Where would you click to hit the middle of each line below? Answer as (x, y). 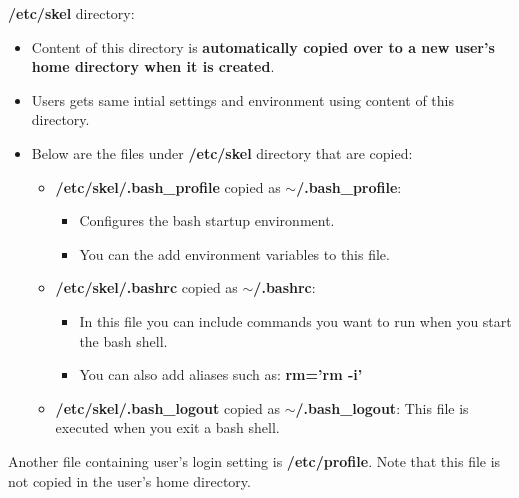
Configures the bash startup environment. (207, 220)
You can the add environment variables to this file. (234, 253)
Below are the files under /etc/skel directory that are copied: (222, 152)
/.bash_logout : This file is (382, 407)
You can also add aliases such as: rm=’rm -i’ (221, 374)
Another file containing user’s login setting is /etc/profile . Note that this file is (254, 460)
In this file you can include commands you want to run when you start (295, 320)
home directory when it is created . (153, 66)
